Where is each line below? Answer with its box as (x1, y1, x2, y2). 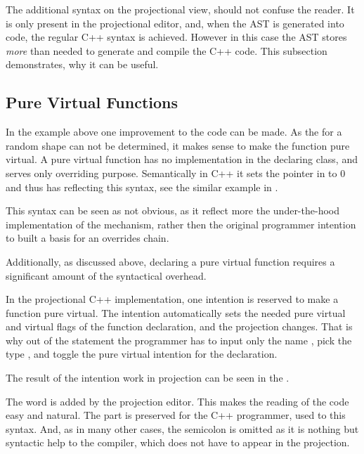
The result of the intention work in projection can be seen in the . (6, 370, 290, 385)
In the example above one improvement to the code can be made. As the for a (6, 124, 342, 139)
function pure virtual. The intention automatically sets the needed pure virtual (6, 305, 346, 320)
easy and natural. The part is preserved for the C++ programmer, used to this (6, 408, 346, 422)
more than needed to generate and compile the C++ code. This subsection (6, 43, 327, 58)
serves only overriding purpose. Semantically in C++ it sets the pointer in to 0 (6, 165, 346, 180)
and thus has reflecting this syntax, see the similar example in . (6, 179, 278, 194)
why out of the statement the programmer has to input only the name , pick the (6, 332, 352, 347)
